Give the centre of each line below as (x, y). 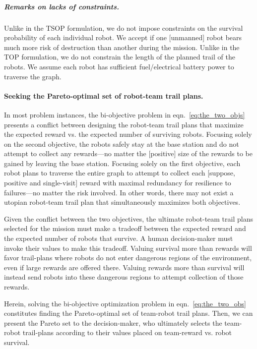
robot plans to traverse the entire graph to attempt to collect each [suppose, (120, 173)
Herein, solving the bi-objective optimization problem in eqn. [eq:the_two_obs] (125, 303)
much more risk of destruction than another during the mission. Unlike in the (122, 47)
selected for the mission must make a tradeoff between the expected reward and (125, 228)
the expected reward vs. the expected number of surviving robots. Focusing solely (128, 134)
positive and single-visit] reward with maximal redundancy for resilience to (118, 183)
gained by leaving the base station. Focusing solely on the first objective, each (122, 163)
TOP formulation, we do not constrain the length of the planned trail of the (120, 57)
